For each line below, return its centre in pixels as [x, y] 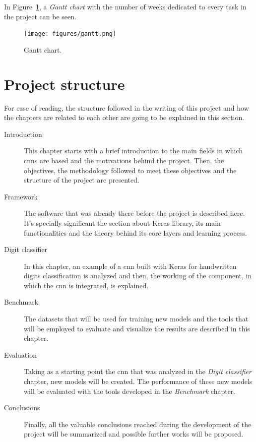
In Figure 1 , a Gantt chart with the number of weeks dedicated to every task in [125, 6]
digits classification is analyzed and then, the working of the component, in [138, 276]
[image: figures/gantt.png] [70, 34]
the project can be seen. [40, 16]
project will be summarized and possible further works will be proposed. [134, 434]
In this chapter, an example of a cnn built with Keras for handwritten [130, 266]
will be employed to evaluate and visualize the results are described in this [137, 328]
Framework [21, 196]
